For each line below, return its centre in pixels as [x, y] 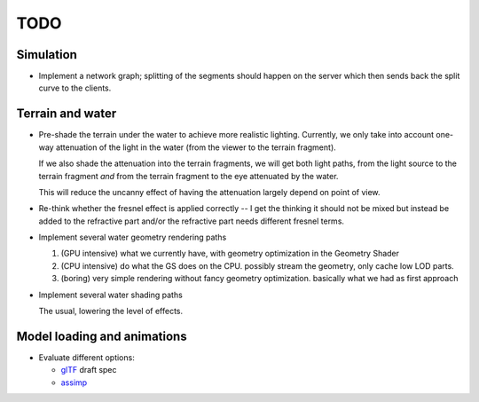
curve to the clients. [75, 88]
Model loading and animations [102, 336]
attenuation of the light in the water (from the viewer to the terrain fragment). [196, 147]
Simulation [47, 55]
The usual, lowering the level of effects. [111, 311]
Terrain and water [67, 114]
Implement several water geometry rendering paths [133, 237]
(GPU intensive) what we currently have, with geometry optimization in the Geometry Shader [230, 254]
